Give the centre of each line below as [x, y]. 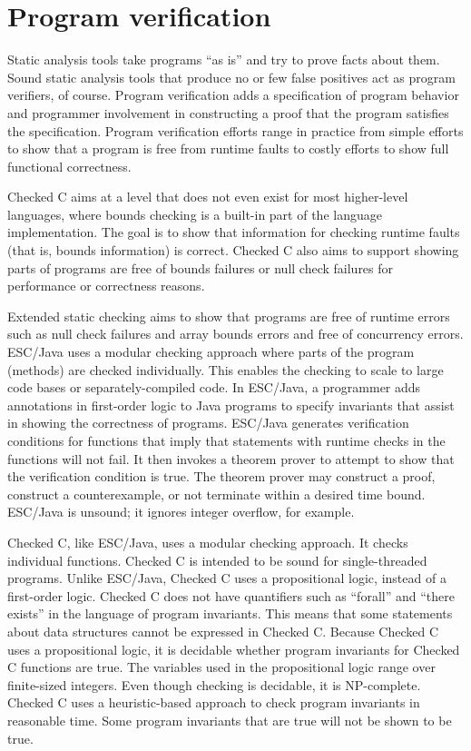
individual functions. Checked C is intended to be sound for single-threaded [217, 560]
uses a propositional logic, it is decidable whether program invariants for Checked [234, 649]
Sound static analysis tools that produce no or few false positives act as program [231, 77]
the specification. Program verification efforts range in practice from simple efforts [235, 130]
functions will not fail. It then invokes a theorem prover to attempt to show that [231, 458]
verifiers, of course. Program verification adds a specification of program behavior [233, 95]
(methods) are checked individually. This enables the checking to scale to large [226, 369]
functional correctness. [69, 166]
